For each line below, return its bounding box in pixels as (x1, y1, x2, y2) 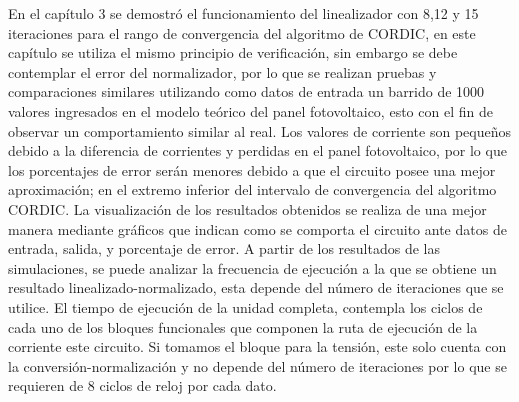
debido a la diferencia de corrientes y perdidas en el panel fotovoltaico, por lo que (8, 140, 507, 161)
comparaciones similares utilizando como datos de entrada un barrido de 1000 (8, 81, 485, 102)
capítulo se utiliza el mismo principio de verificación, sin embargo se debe (8, 42, 458, 63)
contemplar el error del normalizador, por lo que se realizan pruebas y (8, 61, 437, 82)
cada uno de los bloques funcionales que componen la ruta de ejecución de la (8, 316, 478, 337)
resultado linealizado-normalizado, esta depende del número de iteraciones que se (8, 277, 504, 298)
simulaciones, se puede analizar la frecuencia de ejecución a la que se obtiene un (8, 257, 497, 278)
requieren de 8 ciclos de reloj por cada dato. (8, 375, 277, 396)
